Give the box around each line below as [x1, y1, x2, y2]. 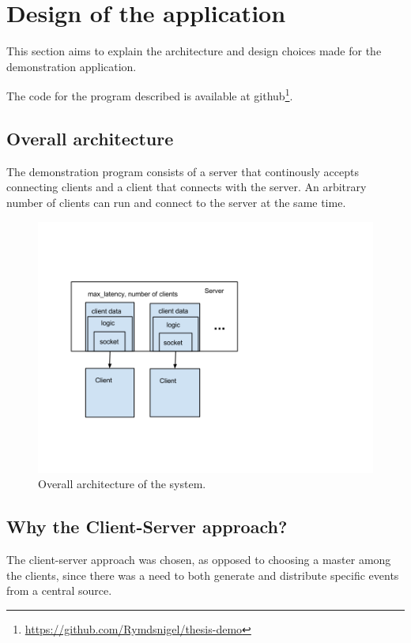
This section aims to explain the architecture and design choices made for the [6, 43, 382, 59]
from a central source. [6, 582, 112, 599]
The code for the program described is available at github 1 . [6, 85, 293, 103]
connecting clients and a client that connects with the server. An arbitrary [6, 179, 367, 195]
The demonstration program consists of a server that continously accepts [6, 163, 359, 179]
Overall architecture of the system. [38, 476, 206, 492]
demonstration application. [6, 58, 137, 74]
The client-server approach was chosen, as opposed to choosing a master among [6, 551, 391, 567]
